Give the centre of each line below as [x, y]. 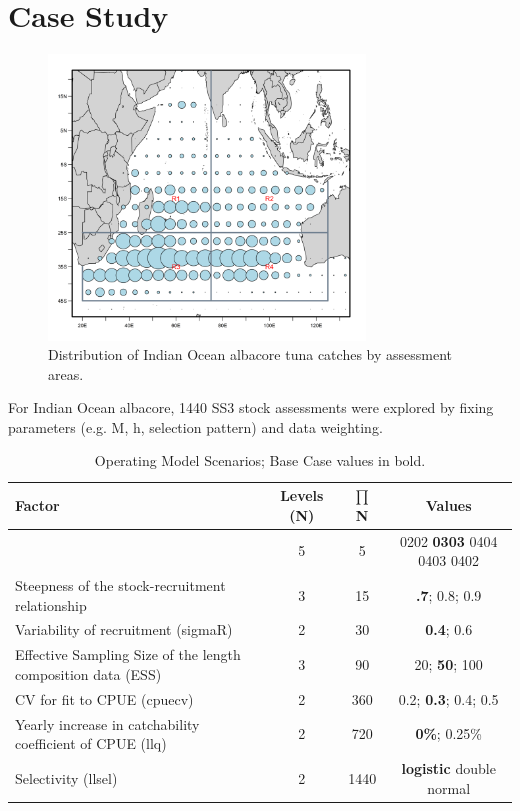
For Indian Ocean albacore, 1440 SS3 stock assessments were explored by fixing [251, 407]
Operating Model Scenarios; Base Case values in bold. [260, 460]
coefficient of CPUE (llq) [91, 743]
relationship [51, 604]
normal [449, 787]
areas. [66, 373]
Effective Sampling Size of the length [128, 654]
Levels [302, 495]
